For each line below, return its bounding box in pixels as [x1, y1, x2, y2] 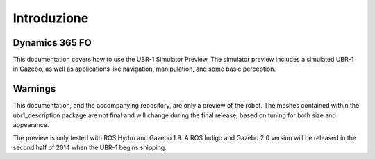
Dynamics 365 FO [12, 37, 92, 49]
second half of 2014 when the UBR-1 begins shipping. [12, 143, 167, 151]
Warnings [12, 83, 56, 95]
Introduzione [12, 10, 89, 26]
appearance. [12, 121, 49, 129]
